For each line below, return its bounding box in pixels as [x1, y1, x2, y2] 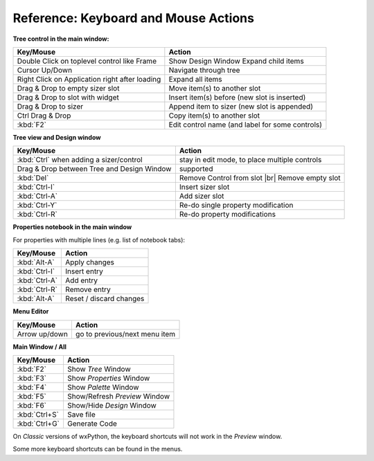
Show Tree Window [66, 364, 131, 374]
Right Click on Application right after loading [17, 74, 161, 84]
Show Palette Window [66, 382, 139, 392]
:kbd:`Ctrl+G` [17, 419, 60, 428]
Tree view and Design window [12, 133, 101, 141]
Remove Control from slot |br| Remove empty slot [179, 173, 341, 183]
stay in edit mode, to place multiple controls [179, 155, 322, 165]
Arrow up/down [17, 329, 69, 338]
